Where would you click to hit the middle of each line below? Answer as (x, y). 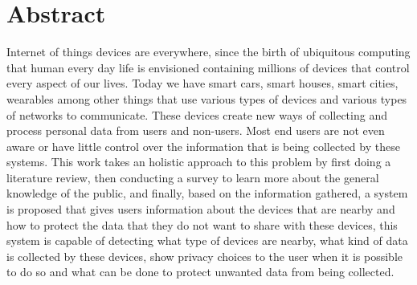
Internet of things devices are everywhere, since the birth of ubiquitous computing (208, 52)
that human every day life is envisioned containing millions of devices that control (208, 67)
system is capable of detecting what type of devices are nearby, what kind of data (207, 240)
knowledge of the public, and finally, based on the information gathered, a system (207, 193)
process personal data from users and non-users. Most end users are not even (196, 130)
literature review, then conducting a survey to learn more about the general (193, 177)
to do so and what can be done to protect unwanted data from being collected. (200, 272)
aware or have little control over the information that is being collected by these (203, 146)
